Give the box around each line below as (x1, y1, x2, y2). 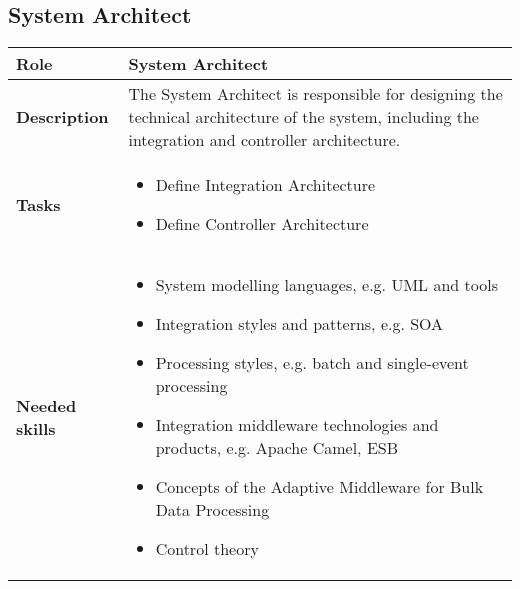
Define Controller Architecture (155, 212, 369, 236)
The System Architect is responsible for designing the (128, 82, 503, 106)
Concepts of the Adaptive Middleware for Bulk (155, 475, 484, 499)
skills (16, 416, 56, 440)
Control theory (155, 537, 259, 561)
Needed (16, 393, 77, 417)
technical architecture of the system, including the (128, 105, 479, 129)
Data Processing (155, 498, 270, 522)
